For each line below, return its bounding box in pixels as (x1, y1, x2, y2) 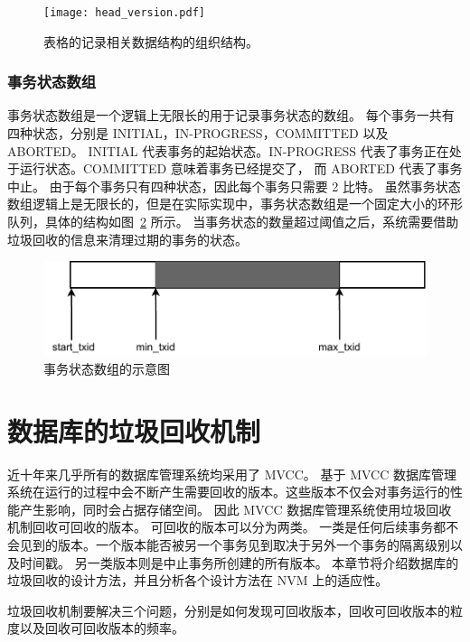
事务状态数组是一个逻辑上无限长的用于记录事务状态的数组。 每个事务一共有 (7, 106, 455, 125)
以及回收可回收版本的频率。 (19, 619, 184, 637)
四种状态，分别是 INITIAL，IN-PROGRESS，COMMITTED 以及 (7, 124, 389, 143)
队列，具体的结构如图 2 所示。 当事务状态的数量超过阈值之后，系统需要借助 (7, 212, 459, 231)
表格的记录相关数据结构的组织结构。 (43, 32, 258, 51)
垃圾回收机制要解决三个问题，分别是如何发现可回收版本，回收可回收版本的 (7, 600, 450, 619)
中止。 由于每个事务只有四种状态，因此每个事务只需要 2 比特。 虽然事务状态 (7, 176, 461, 195)
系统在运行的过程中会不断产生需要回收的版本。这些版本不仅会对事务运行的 (7, 482, 450, 501)
